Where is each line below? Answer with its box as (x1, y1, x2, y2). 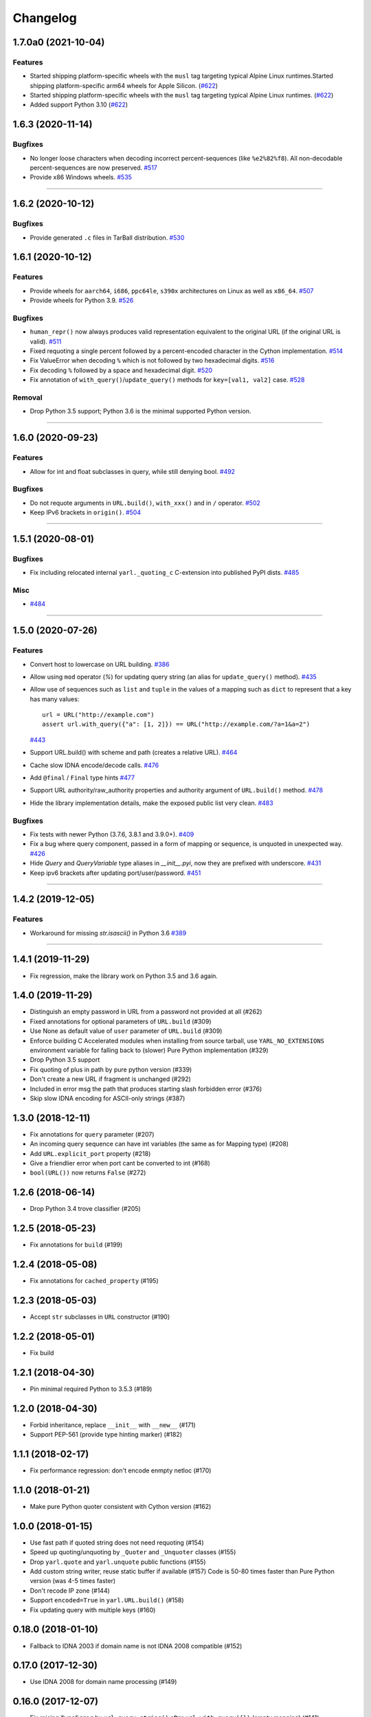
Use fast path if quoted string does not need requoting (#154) (30, 1538, 204, 1547)
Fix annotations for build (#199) (30, 1240, 123, 1249)
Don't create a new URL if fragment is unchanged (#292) (30, 1075, 192, 1083)
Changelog (12, 10, 77, 25)
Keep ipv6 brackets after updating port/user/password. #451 (30, 869, 201, 877)
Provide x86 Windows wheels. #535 (30, 173, 132, 181)
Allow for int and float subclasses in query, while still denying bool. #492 (30, 467, 236, 475)
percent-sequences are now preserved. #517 (30, 163, 157, 172)
